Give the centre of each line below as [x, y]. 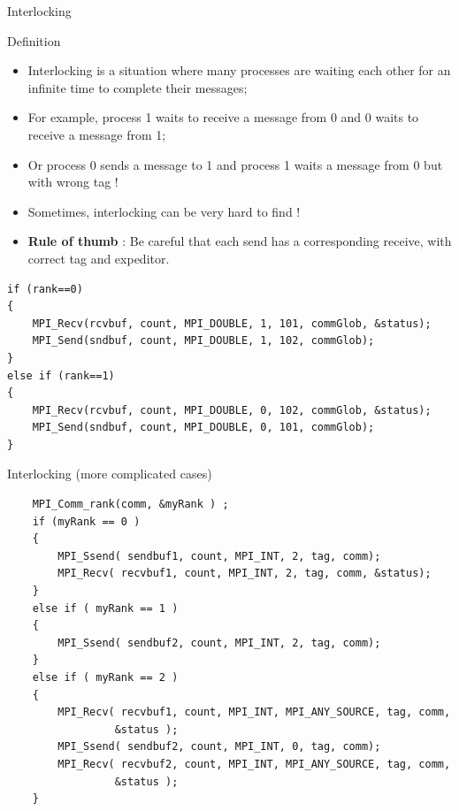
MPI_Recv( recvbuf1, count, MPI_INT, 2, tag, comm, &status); [245, 574]
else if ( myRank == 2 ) [105, 677]
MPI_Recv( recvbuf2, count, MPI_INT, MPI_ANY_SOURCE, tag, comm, [254, 764]
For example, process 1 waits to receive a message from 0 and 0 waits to [223, 117]
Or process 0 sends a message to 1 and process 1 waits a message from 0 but [235, 164]
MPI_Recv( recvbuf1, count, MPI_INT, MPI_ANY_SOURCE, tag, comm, [254, 712]
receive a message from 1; [97, 134]
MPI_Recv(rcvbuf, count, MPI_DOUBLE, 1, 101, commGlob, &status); [232, 323]
